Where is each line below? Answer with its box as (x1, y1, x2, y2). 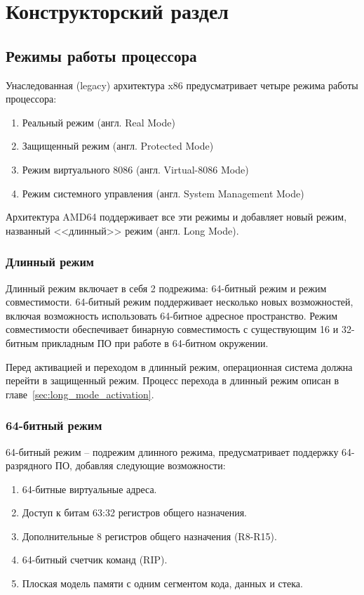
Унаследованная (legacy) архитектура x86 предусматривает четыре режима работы (6, 77, 358, 92)
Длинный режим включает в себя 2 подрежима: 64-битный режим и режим (6, 280, 327, 295)
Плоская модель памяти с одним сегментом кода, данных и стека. (22, 576, 303, 591)
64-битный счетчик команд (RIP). (22, 552, 168, 567)
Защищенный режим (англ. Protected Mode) (22, 138, 214, 153)
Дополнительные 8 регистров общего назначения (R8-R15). (22, 528, 277, 543)
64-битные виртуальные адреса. (22, 481, 157, 496)
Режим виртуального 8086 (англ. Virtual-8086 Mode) (22, 162, 249, 176)
